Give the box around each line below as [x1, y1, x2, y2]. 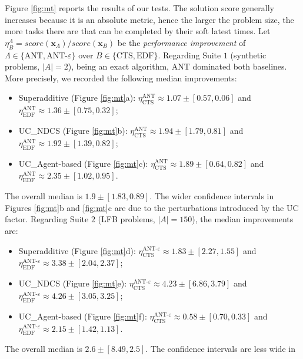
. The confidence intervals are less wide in [145, 342, 295, 355]
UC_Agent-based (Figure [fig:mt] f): [18, 309, 147, 322]
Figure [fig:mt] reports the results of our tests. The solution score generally [5, 2, 274, 14]
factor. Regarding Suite [5, 213, 89, 225]
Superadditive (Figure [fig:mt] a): [18, 91, 136, 104]
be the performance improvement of [117, 36, 246, 48]
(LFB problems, [98, 213, 155, 225]
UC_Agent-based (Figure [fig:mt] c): [18, 157, 148, 169]
